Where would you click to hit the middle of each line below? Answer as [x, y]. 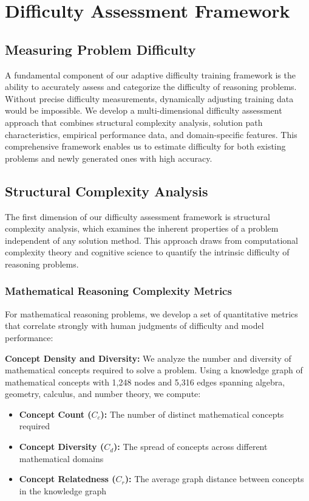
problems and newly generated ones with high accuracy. [109, 158]
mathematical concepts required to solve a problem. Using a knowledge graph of [154, 370]
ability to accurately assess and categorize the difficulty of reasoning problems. [151, 87]
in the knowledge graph [63, 490]
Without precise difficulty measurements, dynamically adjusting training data [149, 98]
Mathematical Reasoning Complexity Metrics [118, 291]
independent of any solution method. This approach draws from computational [152, 240]
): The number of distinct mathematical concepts [192, 414]
